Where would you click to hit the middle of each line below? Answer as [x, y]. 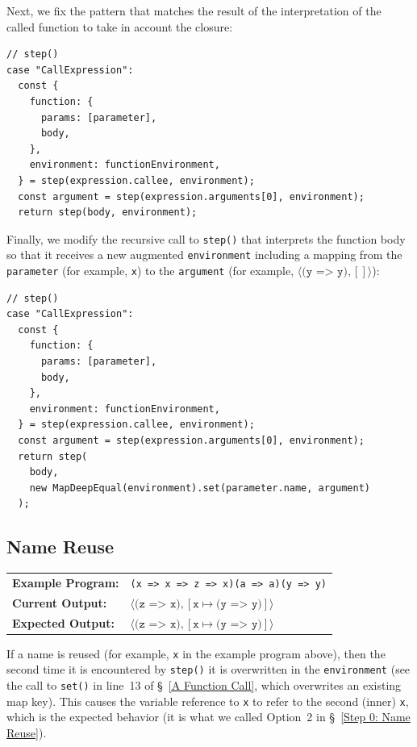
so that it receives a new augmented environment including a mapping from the [204, 255]
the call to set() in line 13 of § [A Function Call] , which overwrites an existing [204, 685]
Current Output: [60, 602]
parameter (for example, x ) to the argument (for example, [150, 271]
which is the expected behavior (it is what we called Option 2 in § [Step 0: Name [208, 717]
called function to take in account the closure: [120, 26]
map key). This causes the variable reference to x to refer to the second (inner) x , [208, 701]
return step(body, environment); [108, 213]
